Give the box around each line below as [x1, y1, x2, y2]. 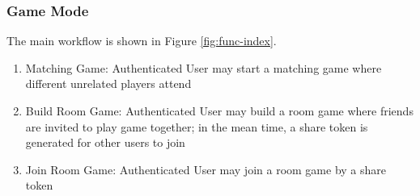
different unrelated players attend [25, 75, 192, 92]
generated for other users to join [25, 134, 185, 151]
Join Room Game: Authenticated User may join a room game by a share [25, 161, 387, 177]
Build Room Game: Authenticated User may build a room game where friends [25, 102, 414, 119]
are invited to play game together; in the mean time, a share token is [25, 118, 368, 135]
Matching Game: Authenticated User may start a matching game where [25, 59, 382, 76]
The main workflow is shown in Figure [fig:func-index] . [6, 32, 277, 49]
